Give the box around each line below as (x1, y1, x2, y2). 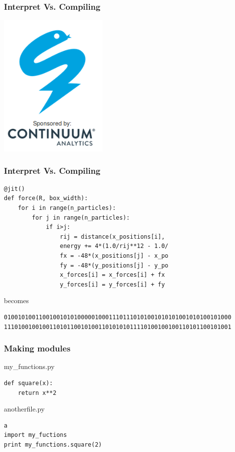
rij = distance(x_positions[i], (60, 233, 165, 240)
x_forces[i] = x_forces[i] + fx (60, 271, 165, 279)
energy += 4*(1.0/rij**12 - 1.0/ (60, 243, 169, 250)
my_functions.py (4, 361, 55, 371)
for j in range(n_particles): (32, 214, 130, 221)
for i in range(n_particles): (18, 205, 116, 211)
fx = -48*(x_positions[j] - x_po (60, 252, 169, 259)
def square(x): (4, 379, 53, 387)
